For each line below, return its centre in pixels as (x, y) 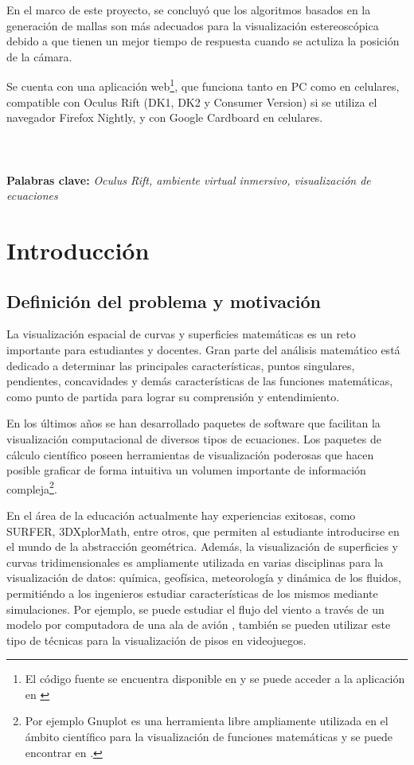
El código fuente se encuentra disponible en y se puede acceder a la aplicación (215, 679)
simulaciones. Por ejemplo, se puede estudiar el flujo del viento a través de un (195, 609)
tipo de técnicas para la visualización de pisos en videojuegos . (156, 640)
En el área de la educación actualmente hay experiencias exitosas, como (181, 515)
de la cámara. (39, 56)
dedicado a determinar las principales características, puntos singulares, (181, 365)
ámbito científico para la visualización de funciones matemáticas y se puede (209, 737)
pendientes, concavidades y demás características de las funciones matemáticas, (200, 381)
